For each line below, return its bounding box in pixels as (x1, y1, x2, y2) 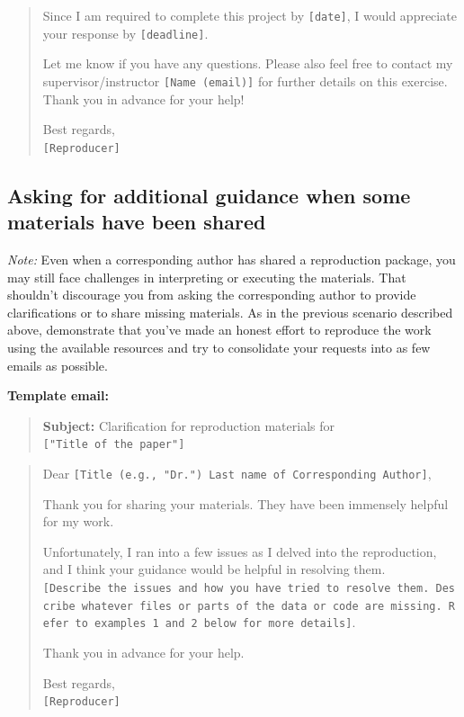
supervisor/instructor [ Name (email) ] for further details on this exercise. (42, 71, 448, 90)
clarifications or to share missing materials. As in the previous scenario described (7, 302, 453, 321)
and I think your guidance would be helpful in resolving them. (42, 560, 386, 578)
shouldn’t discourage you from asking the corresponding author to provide (7, 285, 416, 304)
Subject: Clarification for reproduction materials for (42, 416, 335, 435)
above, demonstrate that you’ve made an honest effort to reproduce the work (7, 320, 432, 339)
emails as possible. (7, 355, 108, 374)
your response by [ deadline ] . (42, 23, 209, 42)
